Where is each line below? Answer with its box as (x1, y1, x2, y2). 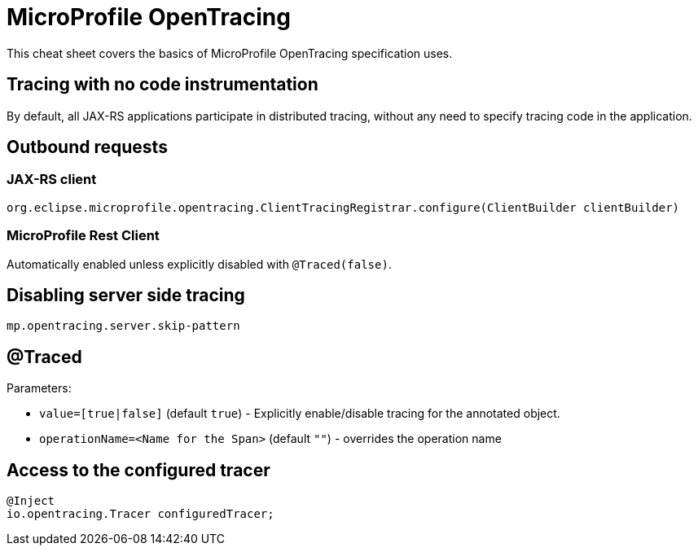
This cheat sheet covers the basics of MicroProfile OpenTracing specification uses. (7, 46, 453, 60)
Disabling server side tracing (7, 284, 245, 305)
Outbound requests (7, 137, 168, 158)
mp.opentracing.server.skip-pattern (7, 319, 240, 333)
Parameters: (7, 381, 72, 396)
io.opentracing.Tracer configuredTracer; (7, 507, 274, 521)
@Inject (7, 494, 55, 508)
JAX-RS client (7, 171, 97, 188)
